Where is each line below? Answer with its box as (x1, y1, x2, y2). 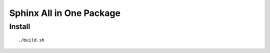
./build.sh (18, 37, 45, 43)
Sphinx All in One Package (9, 7, 121, 18)
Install (9, 22, 30, 31)
